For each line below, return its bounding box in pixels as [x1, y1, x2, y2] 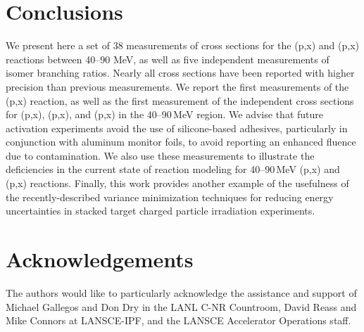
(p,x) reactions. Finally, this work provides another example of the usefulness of [6, 176, 349, 191]
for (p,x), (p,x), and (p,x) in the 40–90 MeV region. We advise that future [6, 107, 323, 122]
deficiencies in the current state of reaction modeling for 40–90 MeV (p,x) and [6, 162, 340, 177]
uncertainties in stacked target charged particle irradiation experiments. [6, 203, 315, 218]
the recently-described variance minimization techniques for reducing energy [6, 189, 334, 204]
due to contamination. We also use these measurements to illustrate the [6, 148, 315, 162]
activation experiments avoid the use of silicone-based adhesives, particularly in [6, 120, 348, 135]
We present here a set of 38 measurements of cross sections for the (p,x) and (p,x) [6, 38, 360, 53]
